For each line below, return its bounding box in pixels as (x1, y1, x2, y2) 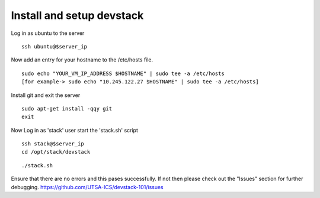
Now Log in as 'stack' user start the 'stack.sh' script (11, 126, 139, 134)
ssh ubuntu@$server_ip (21, 43, 88, 50)
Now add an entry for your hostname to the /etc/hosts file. (11, 56, 153, 63)
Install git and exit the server (11, 92, 81, 99)
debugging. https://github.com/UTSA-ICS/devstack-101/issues (11, 183, 164, 190)
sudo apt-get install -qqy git (21, 105, 113, 112)
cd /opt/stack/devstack (21, 148, 91, 155)
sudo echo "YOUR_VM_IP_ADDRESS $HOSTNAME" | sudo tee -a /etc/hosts (21, 70, 225, 77)
